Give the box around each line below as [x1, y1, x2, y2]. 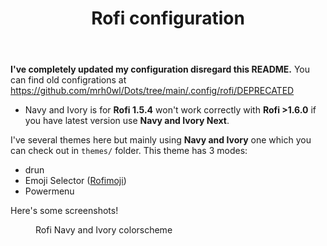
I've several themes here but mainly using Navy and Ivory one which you [10, 134, 312, 146]
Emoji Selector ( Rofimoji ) [24, 175, 127, 187]
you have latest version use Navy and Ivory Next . [24, 115, 230, 127]
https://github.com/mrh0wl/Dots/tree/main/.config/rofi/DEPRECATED [10, 85, 295, 97]
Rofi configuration [91, 7, 245, 30]
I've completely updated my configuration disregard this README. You [10, 63, 311, 76]
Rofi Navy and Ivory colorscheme [35, 224, 173, 236]
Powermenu [24, 185, 75, 197]
